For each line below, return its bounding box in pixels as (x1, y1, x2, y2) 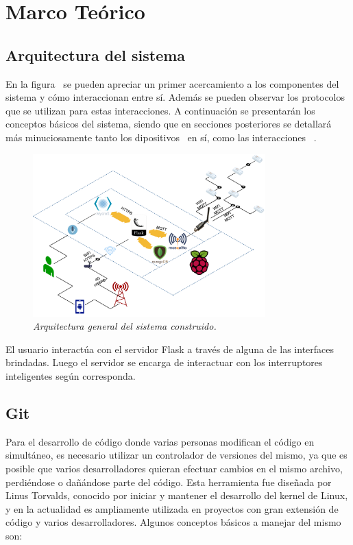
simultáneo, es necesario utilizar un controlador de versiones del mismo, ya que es (5, 448, 348, 462)
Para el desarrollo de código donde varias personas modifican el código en (5, 434, 315, 448)
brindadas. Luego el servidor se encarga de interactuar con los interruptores (5, 355, 323, 370)
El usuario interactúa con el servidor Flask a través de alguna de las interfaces (5, 341, 334, 356)
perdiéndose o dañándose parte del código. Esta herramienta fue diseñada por (5, 474, 332, 489)
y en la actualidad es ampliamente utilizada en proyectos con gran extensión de (5, 501, 339, 516)
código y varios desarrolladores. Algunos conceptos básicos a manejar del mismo (5, 515, 341, 529)
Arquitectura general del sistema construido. (33, 319, 217, 333)
